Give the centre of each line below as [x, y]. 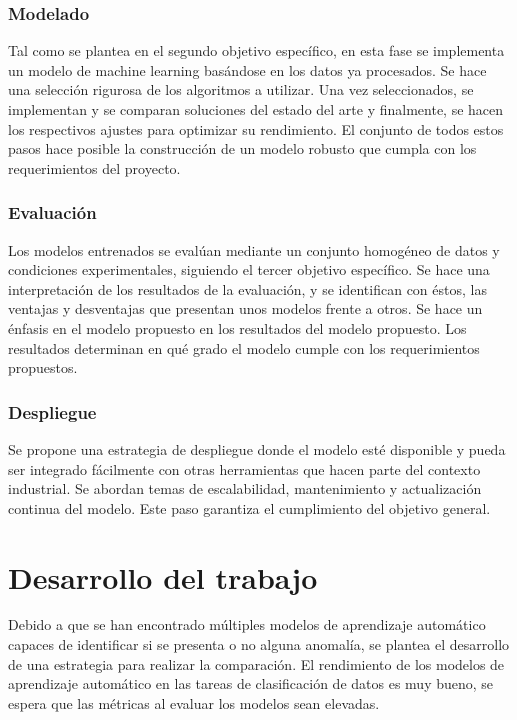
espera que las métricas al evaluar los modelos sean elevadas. [194, 702]
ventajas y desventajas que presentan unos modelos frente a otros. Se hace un [245, 308]
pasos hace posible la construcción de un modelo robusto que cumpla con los [242, 148]
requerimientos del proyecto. [94, 167]
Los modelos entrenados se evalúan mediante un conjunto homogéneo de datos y [254, 249]
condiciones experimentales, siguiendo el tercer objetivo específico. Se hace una [249, 269]
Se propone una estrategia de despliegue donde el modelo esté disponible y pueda [257, 448]
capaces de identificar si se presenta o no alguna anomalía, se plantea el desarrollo [259, 644]
